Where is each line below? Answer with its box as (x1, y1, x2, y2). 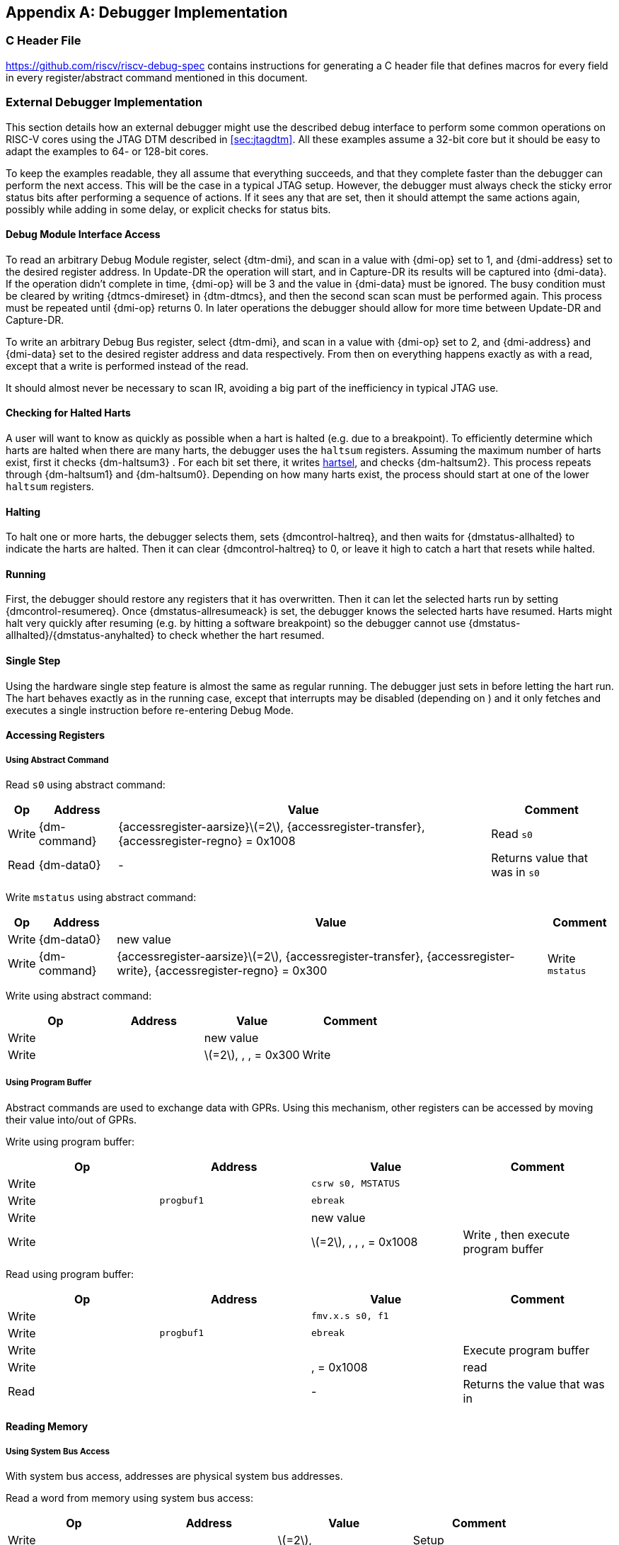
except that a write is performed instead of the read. (6, 359, 249, 372)
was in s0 (491, 865, 540, 880)
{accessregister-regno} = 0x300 (154, 963, 328, 978)
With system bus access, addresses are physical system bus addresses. (6, 1470, 343, 1483)
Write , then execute (463, 1227, 570, 1242)
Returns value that (491, 851, 589, 866)
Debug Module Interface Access (6, 228, 161, 241)
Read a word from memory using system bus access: (6, 1492, 253, 1505)
